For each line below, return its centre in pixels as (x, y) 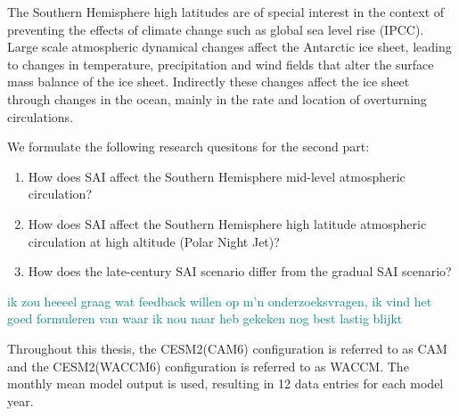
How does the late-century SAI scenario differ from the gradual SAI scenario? (240, 271)
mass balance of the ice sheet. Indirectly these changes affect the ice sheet (209, 82)
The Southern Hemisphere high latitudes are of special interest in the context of (226, 12)
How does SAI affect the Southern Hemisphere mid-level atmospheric (217, 176)
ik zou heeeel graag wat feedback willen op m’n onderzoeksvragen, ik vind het (220, 301)
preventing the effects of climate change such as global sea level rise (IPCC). (216, 29)
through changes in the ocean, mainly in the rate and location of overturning (217, 98)
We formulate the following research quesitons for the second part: (189, 147)
